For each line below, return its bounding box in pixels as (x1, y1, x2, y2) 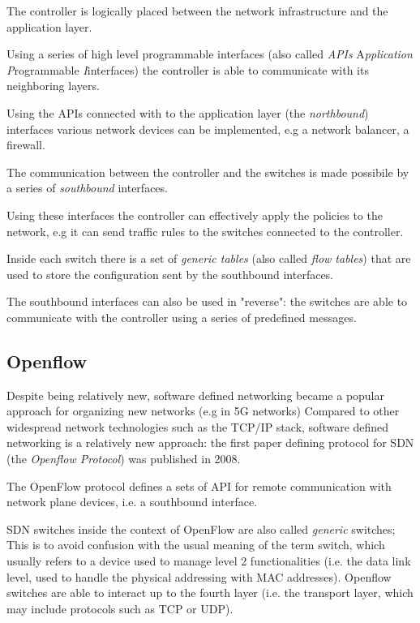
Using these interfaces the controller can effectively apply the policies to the (6, 206, 383, 223)
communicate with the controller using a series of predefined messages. (6, 308, 357, 325)
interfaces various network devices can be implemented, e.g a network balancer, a (6, 120, 409, 137)
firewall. (6, 136, 45, 153)
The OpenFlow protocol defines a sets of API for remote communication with (6, 477, 392, 494)
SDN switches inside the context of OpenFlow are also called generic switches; (6, 520, 396, 537)
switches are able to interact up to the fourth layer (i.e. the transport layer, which (6, 584, 414, 601)
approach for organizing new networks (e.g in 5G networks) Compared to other (6, 402, 400, 419)
